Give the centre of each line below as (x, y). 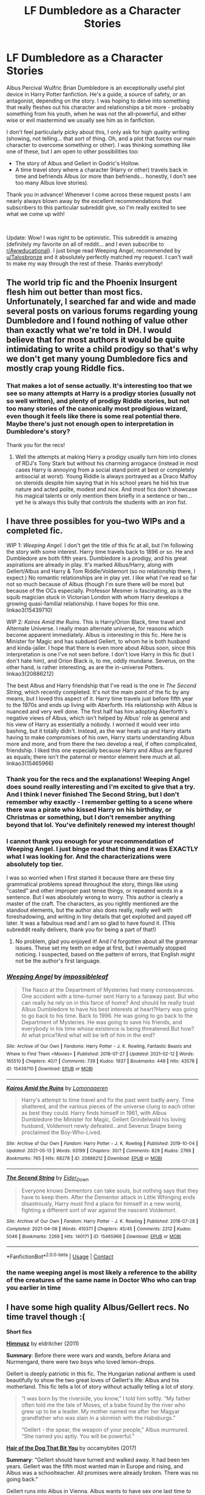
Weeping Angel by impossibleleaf (57, 977)
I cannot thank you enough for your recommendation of (90, 841)
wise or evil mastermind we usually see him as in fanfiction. (81, 120)
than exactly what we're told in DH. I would (89, 330)
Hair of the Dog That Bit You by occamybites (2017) (71, 1448)
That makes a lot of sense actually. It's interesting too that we (99, 386)
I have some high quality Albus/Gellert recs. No (98, 1307)
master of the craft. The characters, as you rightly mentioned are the (92, 903)
